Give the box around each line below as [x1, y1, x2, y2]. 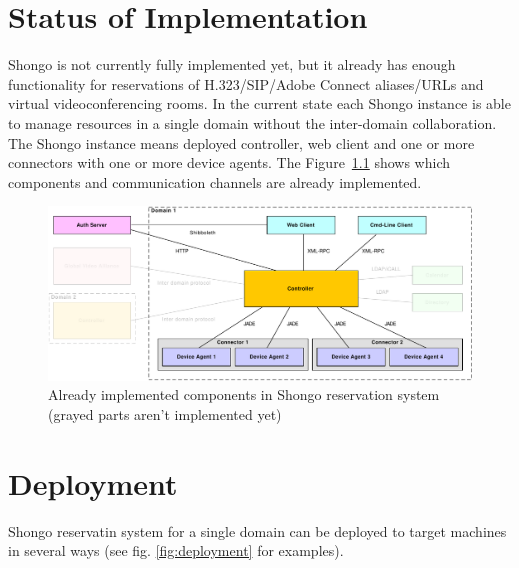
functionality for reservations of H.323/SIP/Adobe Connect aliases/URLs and [8, 73, 484, 94]
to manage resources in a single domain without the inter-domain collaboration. [8, 112, 497, 133]
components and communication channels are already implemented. [8, 171, 422, 192]
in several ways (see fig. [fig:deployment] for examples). [8, 540, 344, 561]
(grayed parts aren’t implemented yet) [48, 403, 282, 424]
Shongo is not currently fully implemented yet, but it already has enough [8, 54, 456, 75]
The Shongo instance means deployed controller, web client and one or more [8, 132, 475, 153]
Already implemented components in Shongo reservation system [48, 384, 440, 405]
